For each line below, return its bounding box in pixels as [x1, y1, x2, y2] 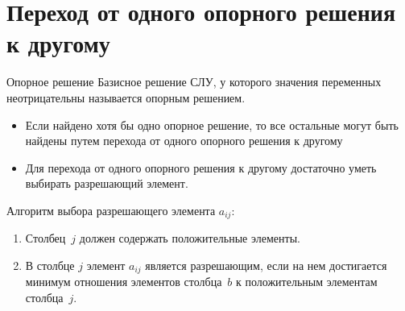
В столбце [25, 256, 75, 273]
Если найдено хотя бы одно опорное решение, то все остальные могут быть [25, 116, 399, 133]
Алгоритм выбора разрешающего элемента [6, 201, 216, 218]
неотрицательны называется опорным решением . [6, 89, 246, 106]
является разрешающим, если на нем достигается [145, 256, 387, 273]
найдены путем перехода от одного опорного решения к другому [25, 132, 343, 149]
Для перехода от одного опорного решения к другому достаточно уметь [25, 159, 377, 176]
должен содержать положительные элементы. [79, 230, 300, 247]
